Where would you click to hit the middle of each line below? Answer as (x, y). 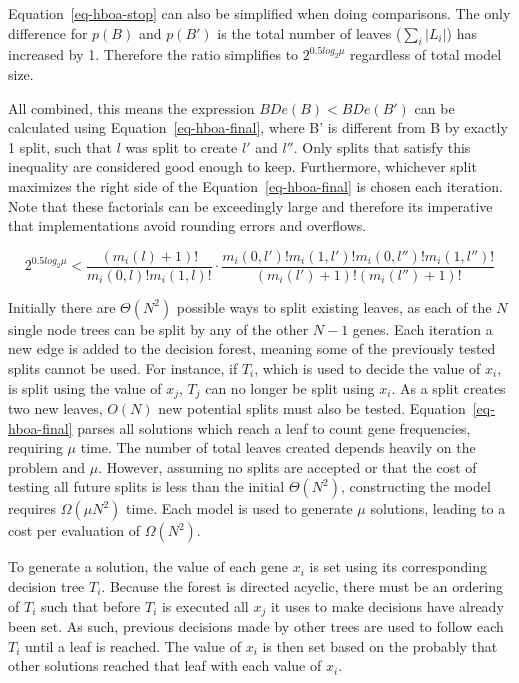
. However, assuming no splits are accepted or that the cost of (287, 466)
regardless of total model (426, 54)
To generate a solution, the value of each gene (148, 566)
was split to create (181, 146)
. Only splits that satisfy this (382, 146)
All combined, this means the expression (131, 107)
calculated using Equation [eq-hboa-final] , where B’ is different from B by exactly (258, 127)
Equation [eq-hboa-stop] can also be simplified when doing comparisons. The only (259, 13)
